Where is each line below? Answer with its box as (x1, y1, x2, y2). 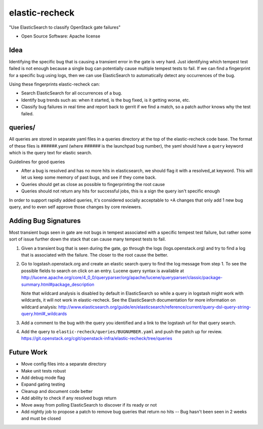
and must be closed (21, 415, 61, 421)
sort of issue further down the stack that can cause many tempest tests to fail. (9, 236, 166, 242)
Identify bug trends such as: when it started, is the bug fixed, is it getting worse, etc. (21, 97, 190, 103)
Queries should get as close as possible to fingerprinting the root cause (21, 181, 165, 187)
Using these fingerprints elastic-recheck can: (9, 81, 100, 87)
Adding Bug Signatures (9, 217, 81, 225)
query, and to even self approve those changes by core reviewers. (9, 204, 142, 209)
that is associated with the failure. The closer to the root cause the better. (21, 252, 169, 258)
